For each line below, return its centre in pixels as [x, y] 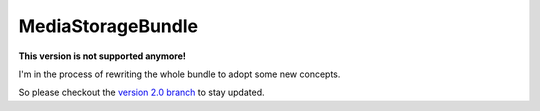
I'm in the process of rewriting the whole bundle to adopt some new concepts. [179, 74]
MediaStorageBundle [108, 26]
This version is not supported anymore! [102, 56]
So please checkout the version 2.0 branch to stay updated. [141, 92]
